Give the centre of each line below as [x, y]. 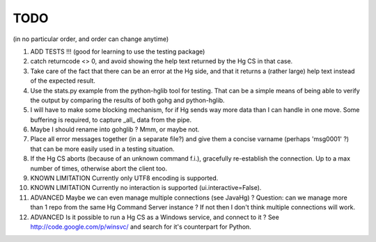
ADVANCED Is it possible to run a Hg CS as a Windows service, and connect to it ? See [155, 217]
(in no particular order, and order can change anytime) [91, 39]
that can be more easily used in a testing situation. [102, 149]
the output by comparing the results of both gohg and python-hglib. [127, 100]
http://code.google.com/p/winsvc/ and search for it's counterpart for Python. [141, 227]
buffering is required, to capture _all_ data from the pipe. [111, 120]
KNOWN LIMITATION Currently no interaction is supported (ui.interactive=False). [146, 188]
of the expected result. [63, 81]
